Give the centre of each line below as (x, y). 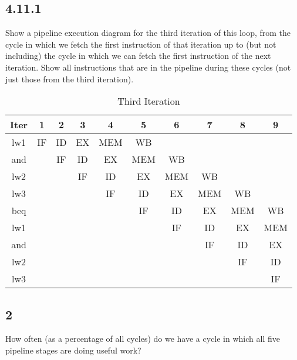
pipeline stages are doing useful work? (73, 350)
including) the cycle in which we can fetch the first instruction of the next (138, 56)
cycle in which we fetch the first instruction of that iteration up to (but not (141, 44)
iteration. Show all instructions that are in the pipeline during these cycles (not (148, 67)
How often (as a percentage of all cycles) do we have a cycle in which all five (143, 339)
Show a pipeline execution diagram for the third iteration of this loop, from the (148, 33)
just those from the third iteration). (70, 79)
